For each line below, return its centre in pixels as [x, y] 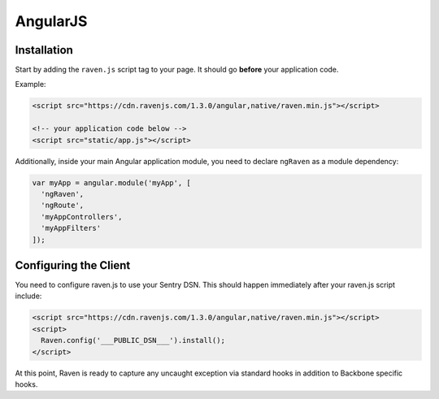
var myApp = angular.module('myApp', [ [111, 182]
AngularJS [51, 21]
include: [28, 296]
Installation [44, 50]
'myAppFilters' [71, 228]
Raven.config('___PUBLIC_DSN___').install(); [133, 340]
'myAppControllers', [82, 217]
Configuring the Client [73, 265]
